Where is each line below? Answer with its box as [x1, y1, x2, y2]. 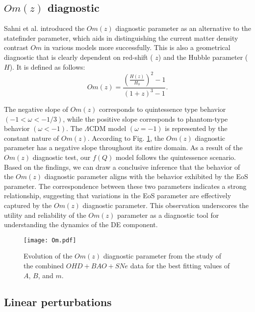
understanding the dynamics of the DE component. [4, 219, 158, 230]
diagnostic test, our [32, 152, 91, 162]
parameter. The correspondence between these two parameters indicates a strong [4, 181, 247, 191]
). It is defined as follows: [9, 61, 85, 72]
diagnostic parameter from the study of [103, 251, 221, 261]
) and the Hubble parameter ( [158, 52, 248, 62]
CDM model [89, 123, 127, 133]
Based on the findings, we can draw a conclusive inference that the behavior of [4, 161, 240, 172]
